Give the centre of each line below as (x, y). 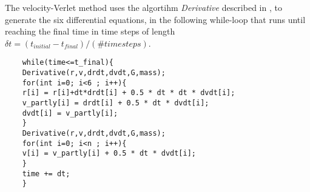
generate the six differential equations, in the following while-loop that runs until (155, 19)
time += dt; (46, 174)
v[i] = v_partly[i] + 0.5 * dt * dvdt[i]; (109, 154)
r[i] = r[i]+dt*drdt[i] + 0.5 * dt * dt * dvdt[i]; (129, 93)
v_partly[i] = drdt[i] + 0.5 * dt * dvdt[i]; (116, 103)
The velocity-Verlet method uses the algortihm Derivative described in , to (143, 7)
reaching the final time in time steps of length (90, 31)
